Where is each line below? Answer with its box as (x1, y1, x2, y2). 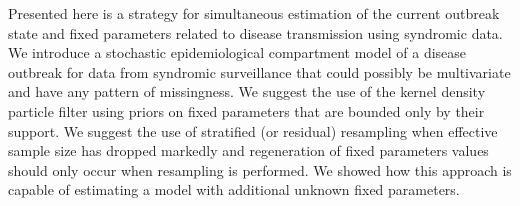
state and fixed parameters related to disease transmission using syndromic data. (8, 22, 503, 43)
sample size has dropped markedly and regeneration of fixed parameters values (8, 140, 489, 161)
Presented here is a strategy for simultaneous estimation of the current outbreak (8, 3, 500, 23)
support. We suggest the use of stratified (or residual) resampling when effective (8, 120, 498, 141)
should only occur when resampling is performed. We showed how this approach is (8, 159, 512, 180)
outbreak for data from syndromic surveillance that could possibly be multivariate (8, 61, 511, 82)
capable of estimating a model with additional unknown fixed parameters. (8, 179, 460, 200)
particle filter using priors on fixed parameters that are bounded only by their (8, 100, 485, 121)
